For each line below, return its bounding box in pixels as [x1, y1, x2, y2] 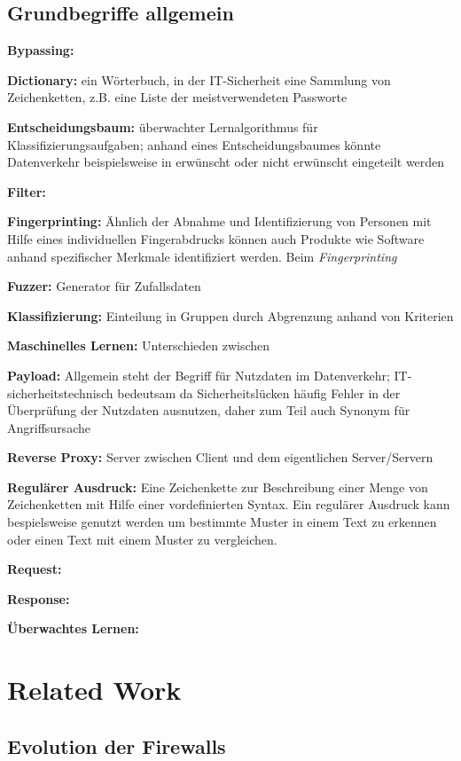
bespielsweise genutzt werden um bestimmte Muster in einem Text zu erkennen [7, 513, 437, 531]
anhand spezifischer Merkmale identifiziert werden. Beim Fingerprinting [7, 247, 397, 265]
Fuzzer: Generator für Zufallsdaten [7, 277, 201, 295]
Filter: [7, 182, 46, 200]
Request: [7, 560, 62, 578]
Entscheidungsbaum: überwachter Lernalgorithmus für [7, 117, 318, 136]
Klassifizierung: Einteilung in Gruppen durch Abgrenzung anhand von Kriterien [7, 306, 454, 325]
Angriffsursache [7, 418, 90, 436]
